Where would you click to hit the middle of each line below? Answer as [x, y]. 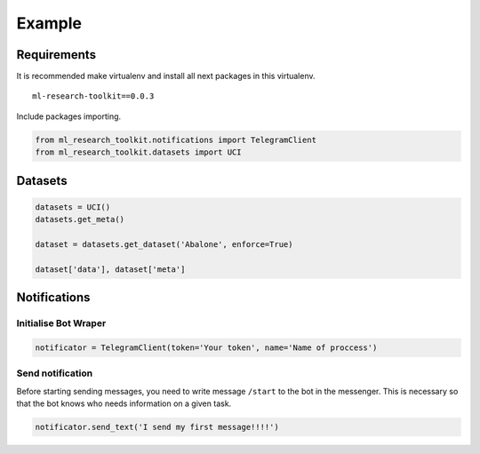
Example [49, 23]
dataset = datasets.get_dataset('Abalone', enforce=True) [164, 244]
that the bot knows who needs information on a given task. [124, 403]
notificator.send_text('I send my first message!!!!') [157, 427]
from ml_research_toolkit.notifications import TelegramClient [176, 139]
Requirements [56, 55]
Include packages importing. [69, 116]
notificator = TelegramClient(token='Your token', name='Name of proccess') [206, 347]
